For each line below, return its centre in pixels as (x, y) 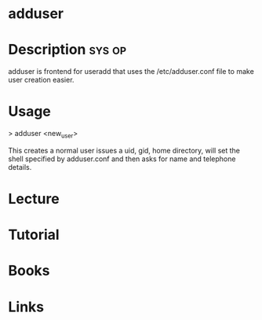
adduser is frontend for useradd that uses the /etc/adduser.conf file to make (131, 72)
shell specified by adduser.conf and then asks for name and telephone (122, 159)
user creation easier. (41, 80)
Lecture (34, 199)
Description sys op (67, 50)
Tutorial (34, 235)
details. (20, 167)
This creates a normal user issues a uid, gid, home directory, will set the (124, 150)
